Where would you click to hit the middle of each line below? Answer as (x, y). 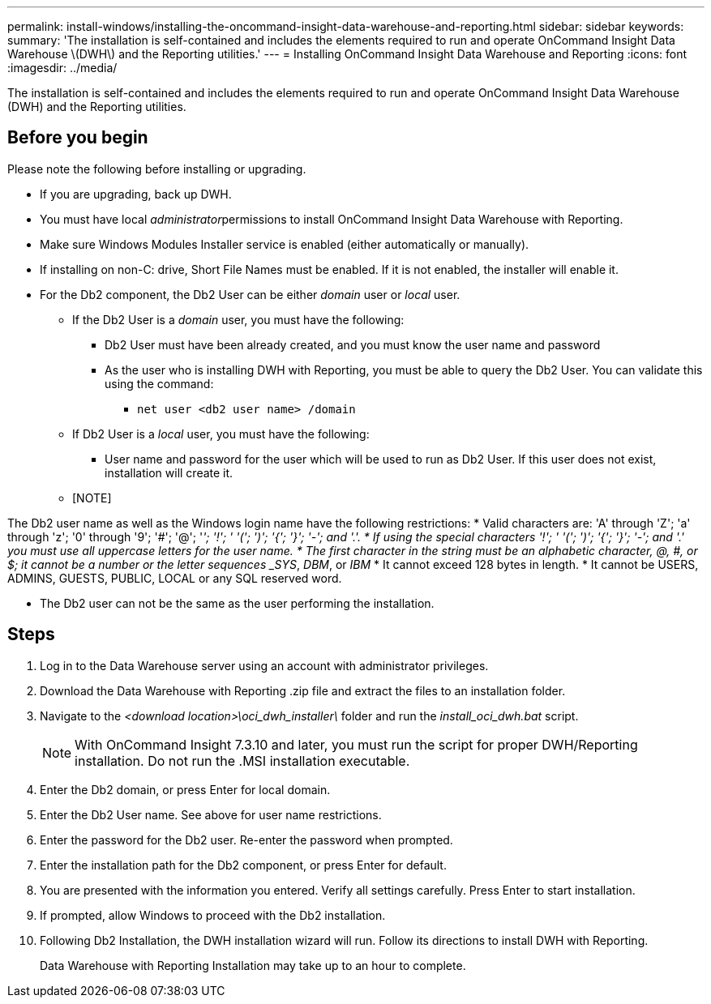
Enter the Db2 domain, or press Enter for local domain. (185, 789)
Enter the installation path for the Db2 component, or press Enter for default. (243, 865)
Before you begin (78, 138)
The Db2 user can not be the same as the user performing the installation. (237, 603)
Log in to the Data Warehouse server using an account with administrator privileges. (264, 665)
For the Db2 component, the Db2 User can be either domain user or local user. (250, 294)
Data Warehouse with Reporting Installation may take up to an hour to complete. (253, 965)
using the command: (159, 383)
